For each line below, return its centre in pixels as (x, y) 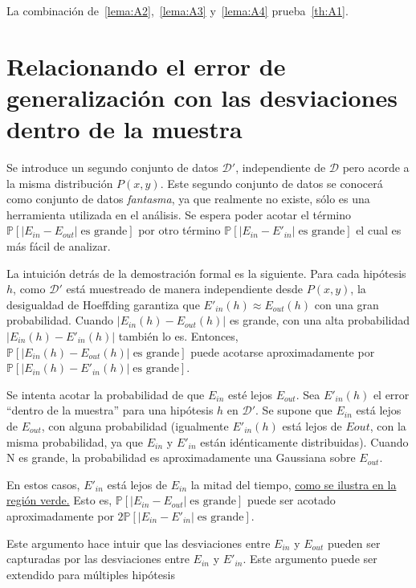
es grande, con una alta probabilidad (320, 320)
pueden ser (354, 543)
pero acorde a (376, 167)
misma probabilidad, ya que (75, 441)
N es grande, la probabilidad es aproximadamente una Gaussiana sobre (181, 457)
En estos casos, (43, 484)
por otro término (179, 230)
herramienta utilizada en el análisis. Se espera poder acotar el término (179, 214)
